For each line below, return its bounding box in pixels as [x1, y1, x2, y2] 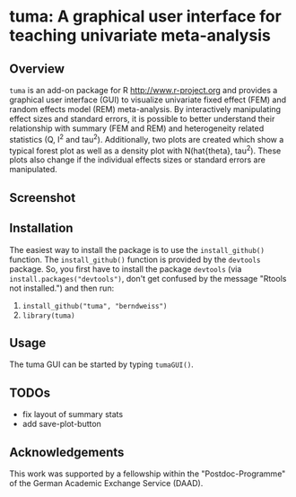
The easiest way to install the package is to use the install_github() [9, 244, 265, 255]
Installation [9, 221, 74, 236]
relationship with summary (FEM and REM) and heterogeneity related [9, 123, 265, 134]
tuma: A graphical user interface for [9, 6, 283, 27]
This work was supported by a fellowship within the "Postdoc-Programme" [9, 468, 286, 479]
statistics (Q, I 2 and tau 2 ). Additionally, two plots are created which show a [9, 133, 284, 144]
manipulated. [9, 164, 58, 175]
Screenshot [9, 190, 76, 205]
